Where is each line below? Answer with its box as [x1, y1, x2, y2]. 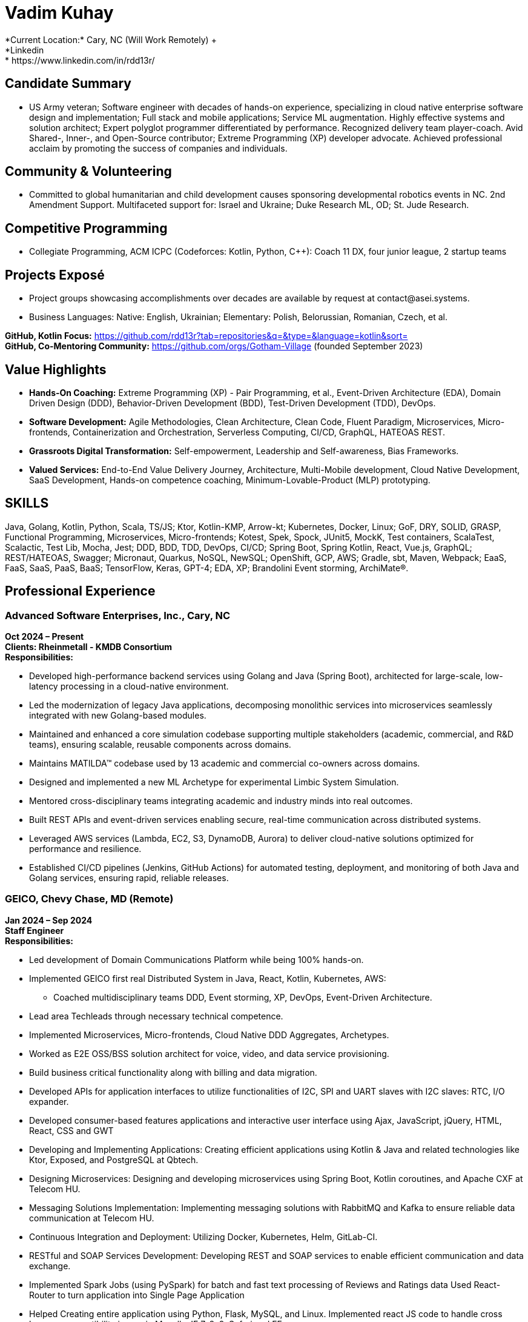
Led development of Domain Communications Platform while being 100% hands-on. [29, 954, 364, 965]
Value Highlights [5, 361, 107, 377]
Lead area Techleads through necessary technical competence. [29, 1010, 283, 1021]
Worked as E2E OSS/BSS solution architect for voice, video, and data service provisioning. [29, 1048, 389, 1059]
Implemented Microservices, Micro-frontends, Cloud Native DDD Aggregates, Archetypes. [29, 1029, 389, 1040]
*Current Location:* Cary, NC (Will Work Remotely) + [5, 34, 217, 45]
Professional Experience [5, 583, 156, 599]
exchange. [29, 1260, 71, 1271]
